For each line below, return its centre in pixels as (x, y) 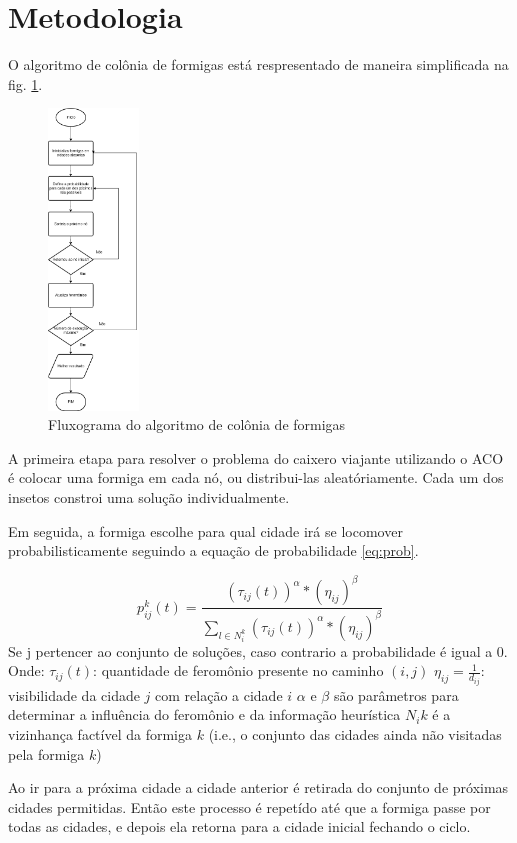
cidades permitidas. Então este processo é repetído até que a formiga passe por (249, 806)
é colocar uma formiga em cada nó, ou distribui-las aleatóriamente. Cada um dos (256, 477)
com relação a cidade (219, 694)
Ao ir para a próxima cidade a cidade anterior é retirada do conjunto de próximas (258, 787)
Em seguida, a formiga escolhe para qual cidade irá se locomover (205, 530)
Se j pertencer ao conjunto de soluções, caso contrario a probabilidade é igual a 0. (258, 650)
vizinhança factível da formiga (100, 733)
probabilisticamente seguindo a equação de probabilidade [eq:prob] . (213, 550)
